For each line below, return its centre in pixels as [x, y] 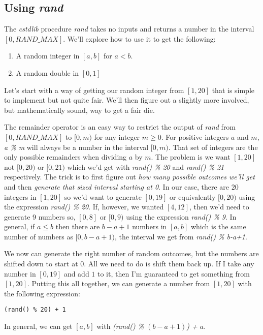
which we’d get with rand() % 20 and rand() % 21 [146, 166]
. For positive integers [195, 136]
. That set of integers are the [213, 147]
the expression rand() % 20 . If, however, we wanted [84, 207]
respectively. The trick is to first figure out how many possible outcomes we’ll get [129, 177]
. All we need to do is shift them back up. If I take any [169, 264]
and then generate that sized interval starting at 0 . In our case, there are [117, 186]
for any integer [117, 136]
